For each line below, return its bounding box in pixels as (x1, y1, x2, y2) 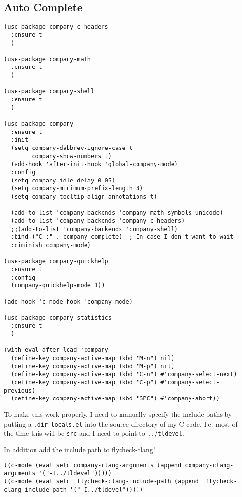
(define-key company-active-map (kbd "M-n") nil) (11, 355, 174, 362)
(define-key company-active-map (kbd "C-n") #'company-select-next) (11, 371, 237, 378)
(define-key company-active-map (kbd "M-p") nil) (11, 363, 174, 370)
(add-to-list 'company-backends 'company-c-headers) (11, 217, 185, 224)
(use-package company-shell (4, 88, 95, 95)
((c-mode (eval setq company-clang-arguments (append (4, 462, 182, 469)
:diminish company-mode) (11, 241, 91, 248)
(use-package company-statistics (4, 314, 112, 321)
